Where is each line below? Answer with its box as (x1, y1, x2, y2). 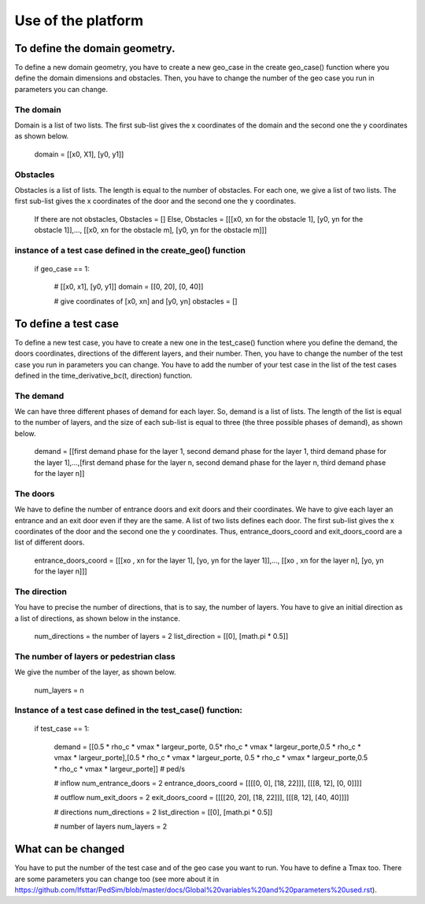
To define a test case (14, 317, 120, 330)
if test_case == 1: (34, 724, 90, 733)
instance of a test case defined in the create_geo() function (14, 245, 246, 256)
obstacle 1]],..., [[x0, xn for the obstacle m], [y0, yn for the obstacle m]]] (34, 225, 268, 235)
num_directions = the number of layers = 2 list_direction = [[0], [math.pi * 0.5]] (34, 632, 289, 640)
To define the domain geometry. (14, 42, 176, 55)
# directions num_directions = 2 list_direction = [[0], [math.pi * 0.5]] (54, 807, 273, 817)
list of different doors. (14, 537, 85, 547)
